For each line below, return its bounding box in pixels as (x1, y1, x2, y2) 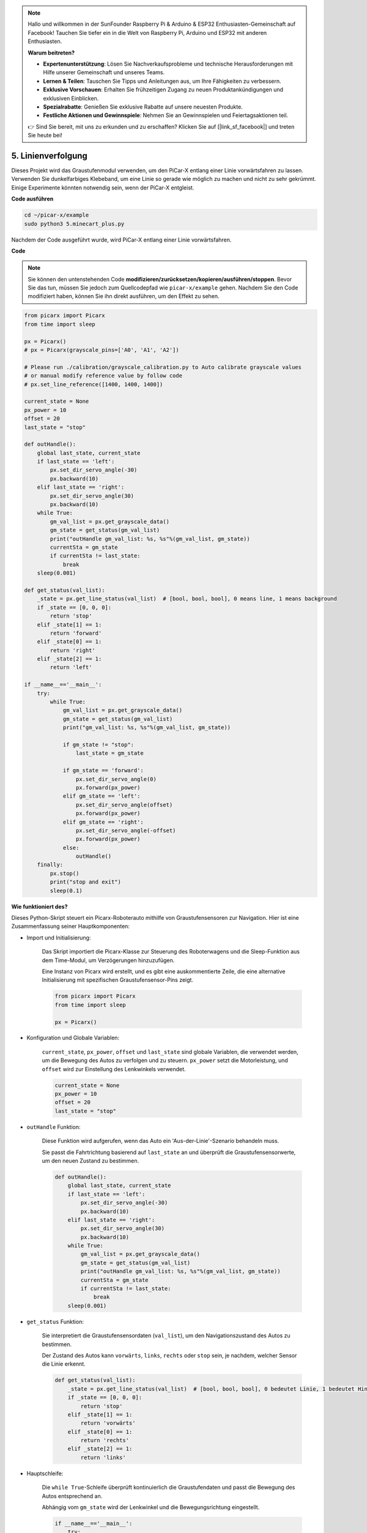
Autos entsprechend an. (42, 1492, 103, 1499)
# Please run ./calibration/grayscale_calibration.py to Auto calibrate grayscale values (24, 364, 302, 370)
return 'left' (50, 664, 92, 671)
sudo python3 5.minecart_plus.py (24, 220, 125, 227)
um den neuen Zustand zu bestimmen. (42, 1156, 139, 1164)
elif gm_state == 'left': (62, 793, 141, 800)
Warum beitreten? (28, 49, 75, 56)
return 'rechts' (80, 1437, 130, 1444)
